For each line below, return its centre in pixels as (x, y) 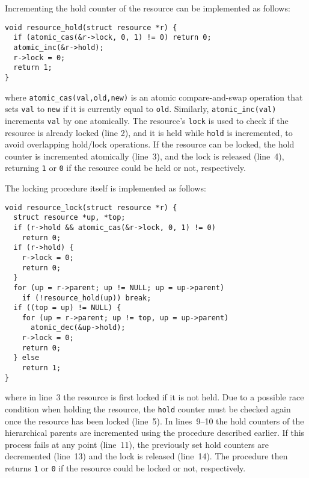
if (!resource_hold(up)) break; (87, 298)
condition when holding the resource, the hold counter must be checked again (148, 409)
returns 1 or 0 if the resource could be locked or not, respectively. (125, 468)
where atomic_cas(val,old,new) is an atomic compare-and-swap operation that (154, 97)
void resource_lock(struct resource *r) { (91, 207)
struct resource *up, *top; (69, 218)
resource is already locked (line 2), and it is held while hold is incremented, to (149, 132)
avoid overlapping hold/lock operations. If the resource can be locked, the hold (150, 144)
